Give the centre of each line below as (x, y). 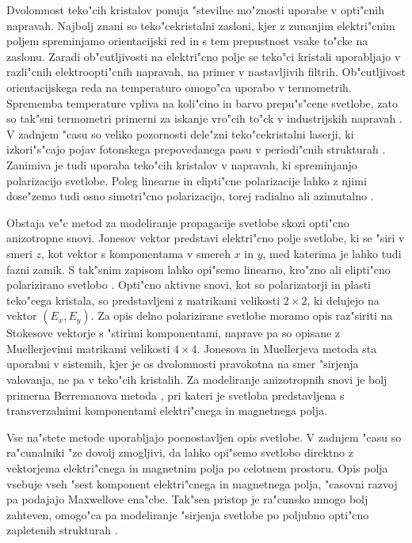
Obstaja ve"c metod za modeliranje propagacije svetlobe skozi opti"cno (178, 222)
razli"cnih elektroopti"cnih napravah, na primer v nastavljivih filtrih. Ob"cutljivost (206, 72)
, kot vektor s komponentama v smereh (135, 253)
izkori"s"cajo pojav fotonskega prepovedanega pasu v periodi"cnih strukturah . (196, 149)
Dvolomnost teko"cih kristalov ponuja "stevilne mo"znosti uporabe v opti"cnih (195, 9)
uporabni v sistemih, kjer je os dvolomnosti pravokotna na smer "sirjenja (183, 364)
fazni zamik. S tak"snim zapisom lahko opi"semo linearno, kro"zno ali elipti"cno (198, 269)
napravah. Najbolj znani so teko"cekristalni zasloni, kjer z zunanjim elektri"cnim (201, 25)
